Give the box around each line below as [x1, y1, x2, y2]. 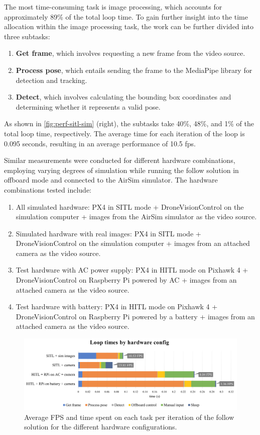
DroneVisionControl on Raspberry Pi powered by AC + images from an [16, 275, 237, 285]
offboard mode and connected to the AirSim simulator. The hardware [4, 175, 218, 185]
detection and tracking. [16, 74, 87, 85]
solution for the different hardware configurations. [24, 421, 177, 432]
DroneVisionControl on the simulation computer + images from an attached [16, 238, 250, 248]
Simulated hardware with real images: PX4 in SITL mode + [16, 228, 201, 238]
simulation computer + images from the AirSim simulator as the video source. [16, 211, 257, 222]
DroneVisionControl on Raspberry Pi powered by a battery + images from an [16, 311, 255, 321]
